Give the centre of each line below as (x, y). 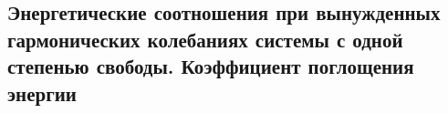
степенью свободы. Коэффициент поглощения (211, 66)
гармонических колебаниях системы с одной (205, 39)
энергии (42, 92)
